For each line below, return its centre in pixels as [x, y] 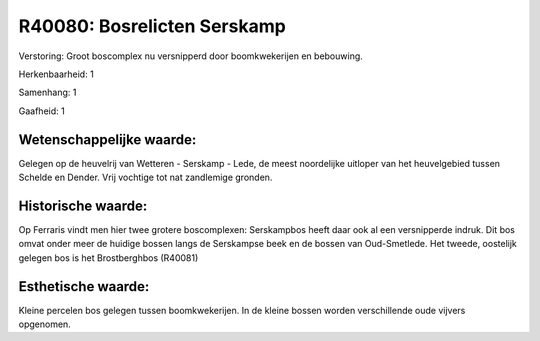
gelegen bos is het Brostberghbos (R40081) [108, 257]
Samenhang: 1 [47, 92]
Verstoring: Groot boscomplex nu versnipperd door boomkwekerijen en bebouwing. [191, 56]
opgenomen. [45, 324]
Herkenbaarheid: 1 [56, 74]
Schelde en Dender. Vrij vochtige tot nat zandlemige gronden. [145, 177]
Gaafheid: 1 [41, 111]
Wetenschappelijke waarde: [107, 139]
